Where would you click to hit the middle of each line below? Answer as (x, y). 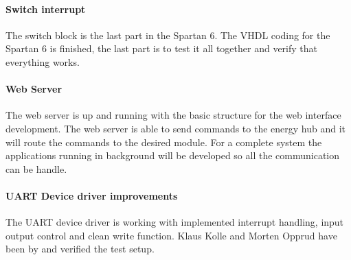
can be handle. (36, 168)
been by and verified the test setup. (80, 249)
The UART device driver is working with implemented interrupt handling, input (175, 222)
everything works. (43, 61)
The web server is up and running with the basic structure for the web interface (173, 115)
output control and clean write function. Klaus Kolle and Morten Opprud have (171, 235)
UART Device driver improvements (92, 195)
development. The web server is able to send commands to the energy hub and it (176, 128)
